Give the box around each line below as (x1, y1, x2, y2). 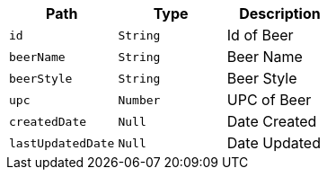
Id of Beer (226, 26, 294, 44)
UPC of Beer (226, 91, 312, 109)
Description (239, 4, 321, 22)
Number (118, 93, 161, 107)
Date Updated (226, 134, 321, 152)
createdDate (9, 114, 87, 128)
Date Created (226, 112, 317, 130)
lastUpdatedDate (9, 136, 115, 150)
